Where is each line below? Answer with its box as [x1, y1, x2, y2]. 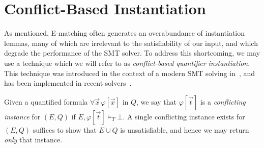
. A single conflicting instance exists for [123, 111, 245, 121]
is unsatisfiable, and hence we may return [120, 124, 249, 135]
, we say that [136, 96, 177, 107]
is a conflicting [200, 96, 246, 107]
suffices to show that [33, 124, 97, 135]
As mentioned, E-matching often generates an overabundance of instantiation [4, 28, 245, 38]
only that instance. [4, 134, 63, 145]
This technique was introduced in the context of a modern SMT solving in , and [4, 67, 255, 78]
